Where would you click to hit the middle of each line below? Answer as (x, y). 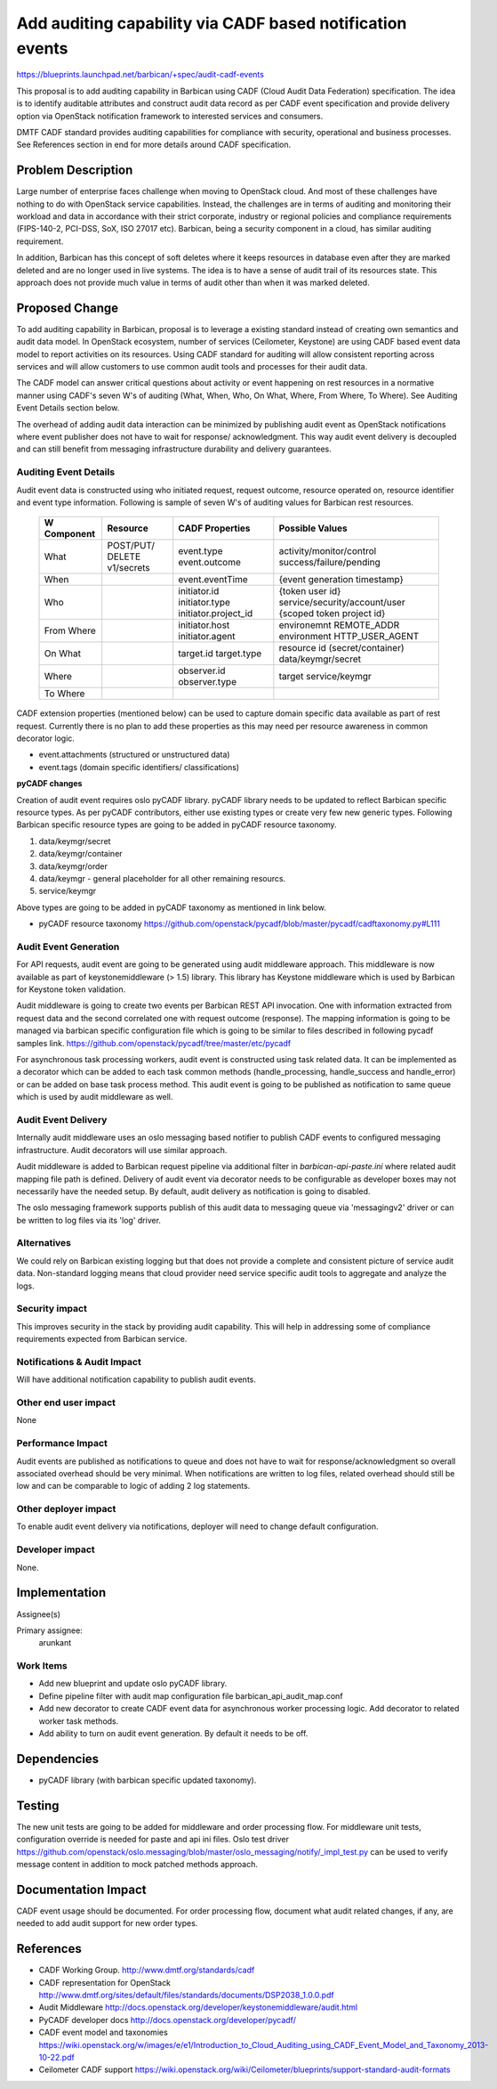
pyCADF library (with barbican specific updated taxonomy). (148, 1780)
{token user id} (310, 591)
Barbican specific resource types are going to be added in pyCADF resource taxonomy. (176, 825)
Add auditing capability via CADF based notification (212, 23)
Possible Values (313, 528)
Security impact (52, 1309)
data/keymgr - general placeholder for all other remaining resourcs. (162, 878)
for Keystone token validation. (71, 989)
